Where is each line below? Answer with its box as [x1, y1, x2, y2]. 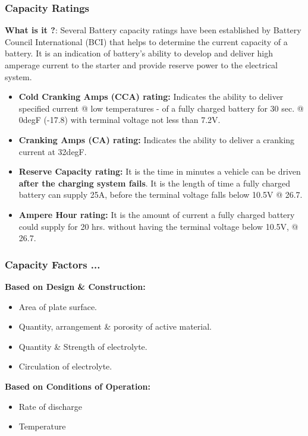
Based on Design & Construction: [5, 280, 146, 292]
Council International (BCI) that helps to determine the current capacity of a [5, 35, 288, 48]
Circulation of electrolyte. [18, 360, 112, 372]
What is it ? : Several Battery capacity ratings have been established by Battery [5, 24, 301, 36]
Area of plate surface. [18, 300, 98, 312]
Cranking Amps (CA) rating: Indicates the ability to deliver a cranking [18, 133, 295, 146]
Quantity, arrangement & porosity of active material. [18, 320, 212, 333]
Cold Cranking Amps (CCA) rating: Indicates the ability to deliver [18, 90, 284, 103]
